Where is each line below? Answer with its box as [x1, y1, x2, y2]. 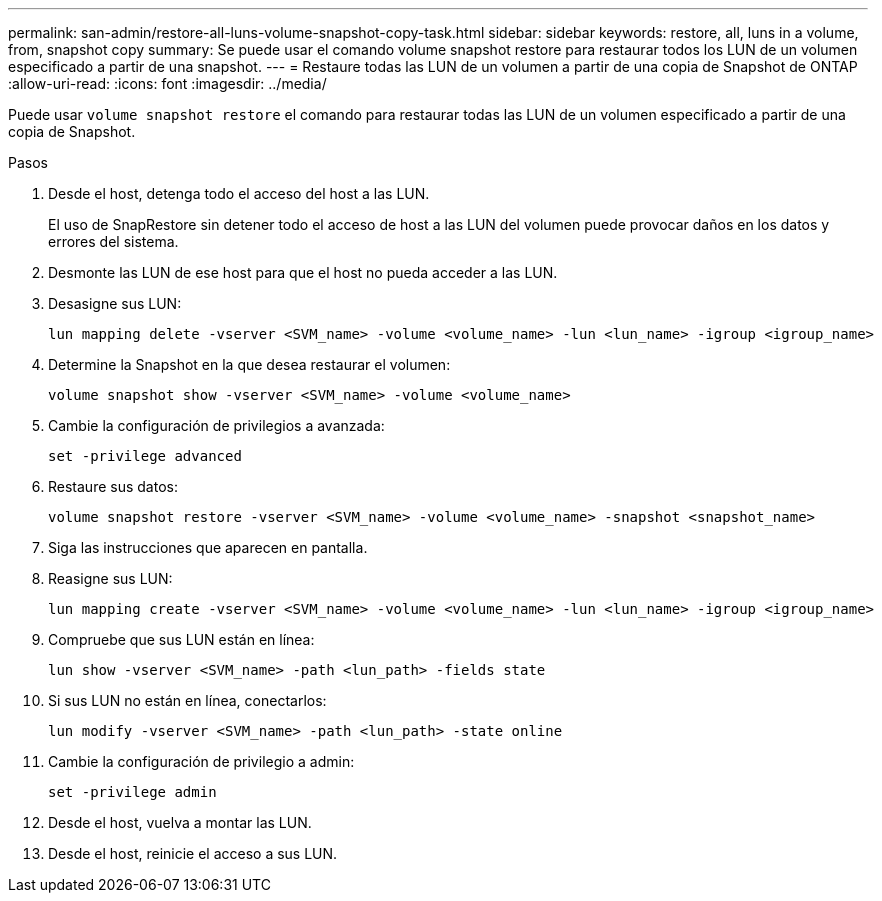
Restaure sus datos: [48, 478, 178, 495]
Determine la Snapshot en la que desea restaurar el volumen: [48, 356, 451, 373]
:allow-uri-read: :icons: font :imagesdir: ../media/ [8, 75, 327, 92]
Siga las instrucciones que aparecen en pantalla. [48, 539, 368, 556]
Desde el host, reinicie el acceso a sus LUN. [48, 845, 338, 862]
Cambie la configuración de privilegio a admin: [48, 753, 355, 770]
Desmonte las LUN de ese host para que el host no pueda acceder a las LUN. [48, 264, 558, 281]
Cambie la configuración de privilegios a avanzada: [48, 417, 385, 434]
